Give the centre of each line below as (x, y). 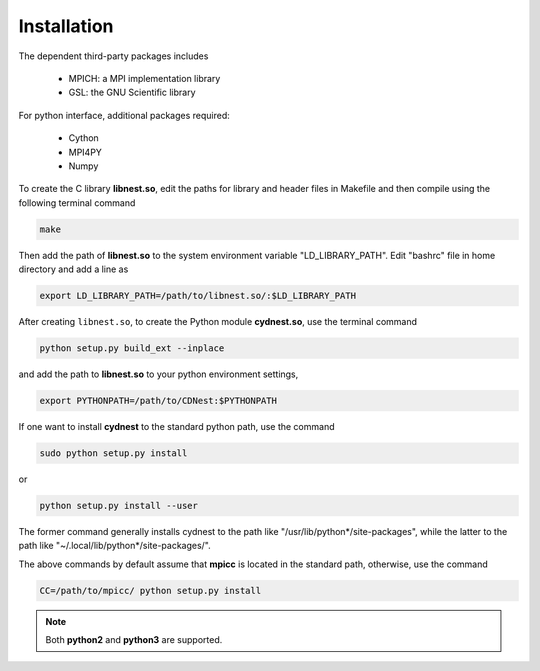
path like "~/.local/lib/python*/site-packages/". (115, 546)
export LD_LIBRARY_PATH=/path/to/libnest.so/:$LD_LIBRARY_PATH (198, 296)
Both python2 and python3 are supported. (134, 640)
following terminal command (77, 202)
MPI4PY (85, 152)
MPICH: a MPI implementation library (144, 78)
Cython (83, 138)
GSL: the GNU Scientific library (132, 92)
